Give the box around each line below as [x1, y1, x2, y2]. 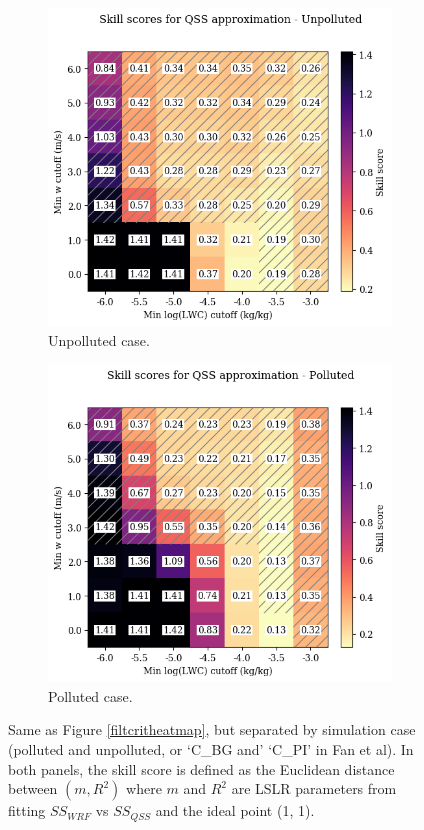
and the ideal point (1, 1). [155, 800, 315, 821]
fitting [8, 800, 46, 821]
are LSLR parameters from [231, 778, 397, 799]
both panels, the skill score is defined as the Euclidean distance [8, 758, 395, 779]
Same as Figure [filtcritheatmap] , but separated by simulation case [8, 719, 416, 740]
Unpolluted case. [48, 329, 150, 350]
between [8, 778, 58, 799]
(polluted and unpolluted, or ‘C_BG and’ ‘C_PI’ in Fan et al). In [8, 739, 414, 760]
